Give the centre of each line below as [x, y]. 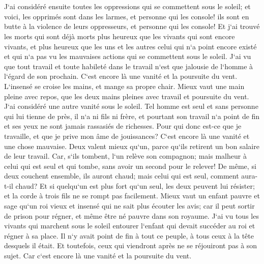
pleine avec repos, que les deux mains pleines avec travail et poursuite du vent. [127, 96]
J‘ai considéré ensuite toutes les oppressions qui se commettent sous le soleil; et [127, 6]
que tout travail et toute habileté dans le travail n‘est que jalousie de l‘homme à [129, 66]
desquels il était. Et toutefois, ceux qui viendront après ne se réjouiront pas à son [131, 245]
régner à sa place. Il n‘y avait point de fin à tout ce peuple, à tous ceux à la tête [129, 235]
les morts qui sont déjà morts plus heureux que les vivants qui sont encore [120, 36]
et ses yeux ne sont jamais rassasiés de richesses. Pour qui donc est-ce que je [123, 126]
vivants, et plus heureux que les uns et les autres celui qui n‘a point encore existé [130, 46]
